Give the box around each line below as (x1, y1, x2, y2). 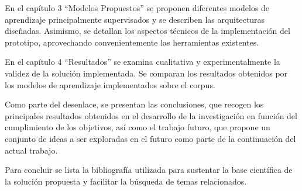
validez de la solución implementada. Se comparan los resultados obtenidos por (5, 67, 288, 79)
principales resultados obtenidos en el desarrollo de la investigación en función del (5, 109, 297, 121)
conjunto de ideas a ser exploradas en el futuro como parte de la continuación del (5, 132, 296, 144)
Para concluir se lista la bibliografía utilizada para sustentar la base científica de (5, 164, 293, 176)
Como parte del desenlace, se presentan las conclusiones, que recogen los (5, 98, 264, 110)
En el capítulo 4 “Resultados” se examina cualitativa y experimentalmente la (5, 55, 280, 68)
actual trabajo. (5, 144, 58, 156)
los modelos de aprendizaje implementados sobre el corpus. (5, 78, 215, 91)
